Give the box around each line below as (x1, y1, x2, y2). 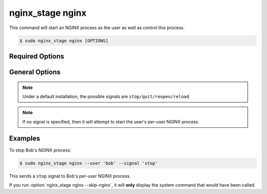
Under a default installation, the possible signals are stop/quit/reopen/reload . (22, 93, 190, 99)
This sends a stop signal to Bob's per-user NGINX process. (9, 173, 131, 179)
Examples (9, 134, 41, 143)
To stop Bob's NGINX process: (9, 147, 72, 153)
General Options (9, 68, 61, 76)
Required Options (9, 52, 64, 60)
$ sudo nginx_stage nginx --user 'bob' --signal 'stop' (19, 160, 158, 166)
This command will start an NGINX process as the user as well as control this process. (9, 25, 185, 31)
